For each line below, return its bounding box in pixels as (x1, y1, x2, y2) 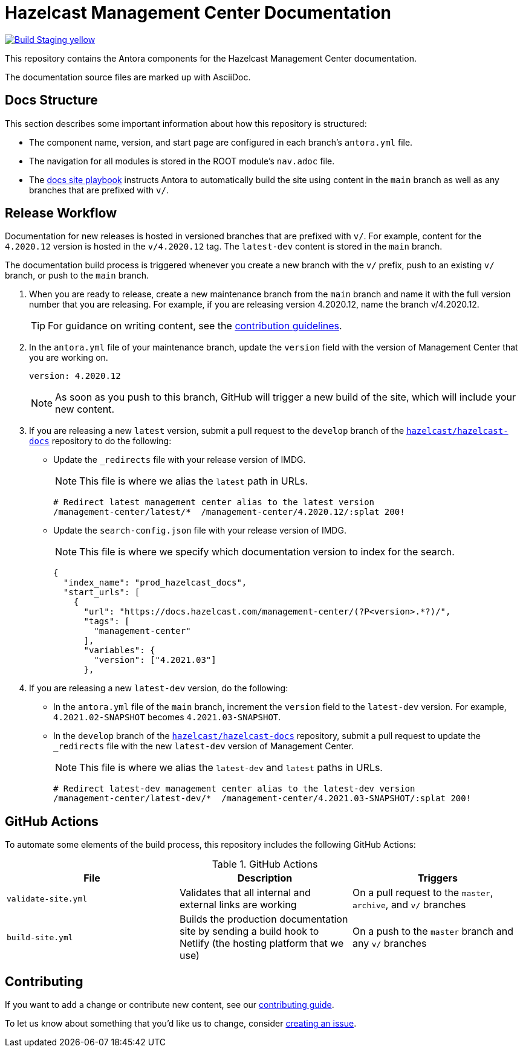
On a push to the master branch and (352, 925, 514, 938)
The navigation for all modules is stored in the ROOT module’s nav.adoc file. (29, 155, 335, 166)
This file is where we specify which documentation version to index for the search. (79, 546, 455, 558)
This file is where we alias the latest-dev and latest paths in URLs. (79, 761, 383, 774)
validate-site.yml (7, 894, 88, 903)
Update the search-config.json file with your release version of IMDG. (53, 525, 346, 536)
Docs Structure (5, 92, 98, 108)
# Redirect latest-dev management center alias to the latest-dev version (53, 784, 415, 794)
